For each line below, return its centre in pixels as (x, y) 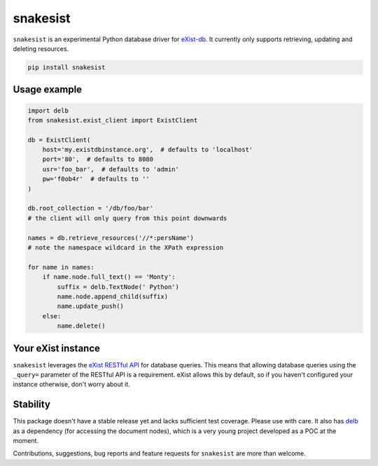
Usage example (48, 90)
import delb (48, 111)
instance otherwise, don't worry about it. (72, 384)
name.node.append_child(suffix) (112, 296)
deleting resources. (41, 48)
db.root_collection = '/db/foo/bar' (91, 209)
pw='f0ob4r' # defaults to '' (96, 179)
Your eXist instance (57, 348)
